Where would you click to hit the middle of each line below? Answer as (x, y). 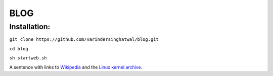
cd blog (19, 49)
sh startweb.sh (28, 58)
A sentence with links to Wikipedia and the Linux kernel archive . (76, 67)
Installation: (30, 27)
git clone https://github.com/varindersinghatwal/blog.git (84, 40)
